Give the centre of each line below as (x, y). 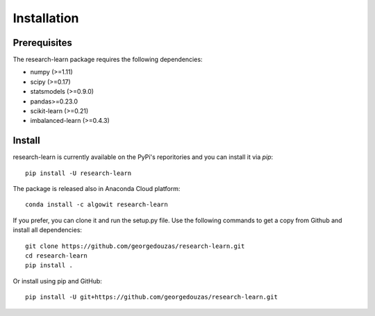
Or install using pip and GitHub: (57, 281)
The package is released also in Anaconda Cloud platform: (97, 189)
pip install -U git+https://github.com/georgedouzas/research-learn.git (151, 297)
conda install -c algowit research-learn (97, 205)
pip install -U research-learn (78, 173)
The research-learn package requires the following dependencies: (108, 60)
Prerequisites (42, 43)
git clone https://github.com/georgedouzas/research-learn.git (135, 246)
